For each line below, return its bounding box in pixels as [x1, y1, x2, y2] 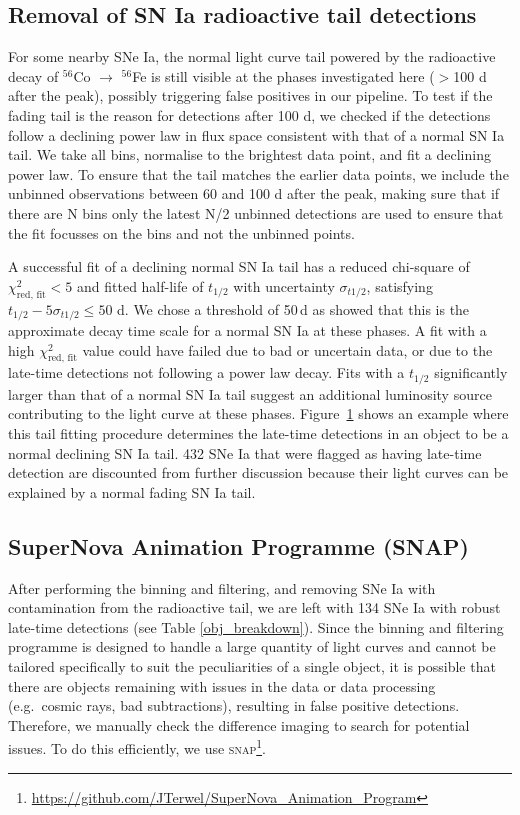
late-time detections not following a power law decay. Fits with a [8, 362, 405, 383]
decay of [8, 65, 59, 86]
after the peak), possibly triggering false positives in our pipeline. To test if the [8, 85, 493, 106]
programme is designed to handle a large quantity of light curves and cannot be [8, 636, 496, 657]
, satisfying [366, 275, 433, 296]
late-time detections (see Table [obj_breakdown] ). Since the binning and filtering [8, 616, 504, 637]
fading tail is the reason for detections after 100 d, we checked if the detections [8, 104, 491, 125]
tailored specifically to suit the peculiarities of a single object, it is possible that [8, 655, 496, 676]
